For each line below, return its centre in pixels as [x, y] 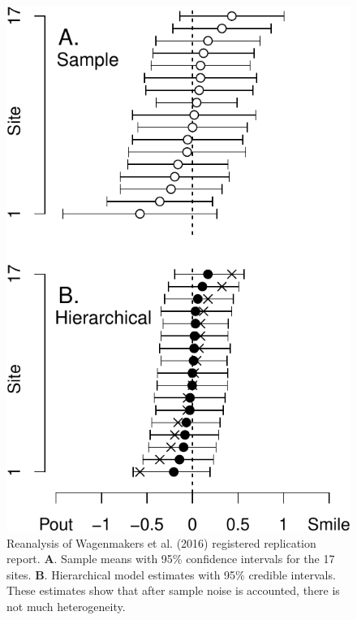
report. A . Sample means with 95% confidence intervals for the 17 [171, 559]
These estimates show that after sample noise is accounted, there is [173, 590]
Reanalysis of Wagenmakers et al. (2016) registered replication [161, 542]
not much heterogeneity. [66, 607]
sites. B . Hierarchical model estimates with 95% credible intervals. [171, 574]
